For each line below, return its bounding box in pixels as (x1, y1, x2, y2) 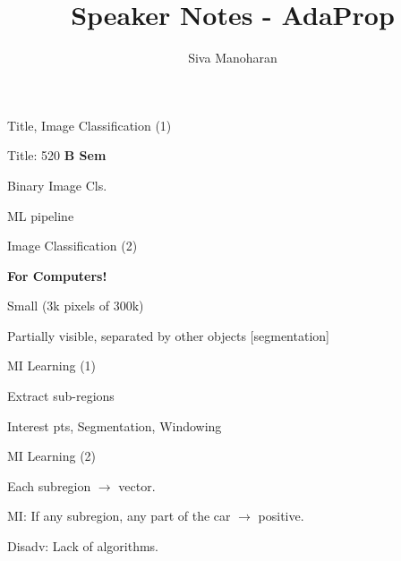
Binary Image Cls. (7, 175, 107, 194)
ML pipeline (7, 206, 74, 225)
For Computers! (7, 266, 107, 285)
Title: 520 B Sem (7, 146, 107, 165)
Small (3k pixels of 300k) (7, 296, 144, 315)
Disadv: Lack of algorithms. (7, 537, 158, 556)
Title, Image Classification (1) (7, 115, 172, 134)
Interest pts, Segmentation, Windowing (7, 416, 222, 435)
